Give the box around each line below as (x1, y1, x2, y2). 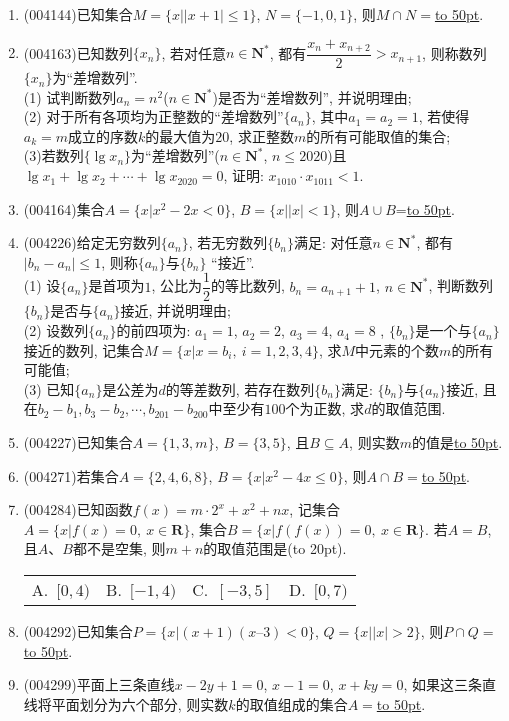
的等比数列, (211, 275, 285, 296)
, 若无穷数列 (188, 232, 268, 253)
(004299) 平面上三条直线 (23, 674, 175, 695)
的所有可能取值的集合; (306, 125, 451, 146)
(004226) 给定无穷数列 (23, 232, 161, 253)
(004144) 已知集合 (23, 4, 133, 24)
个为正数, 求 (285, 398, 365, 419)
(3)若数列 (23, 145, 84, 166)
